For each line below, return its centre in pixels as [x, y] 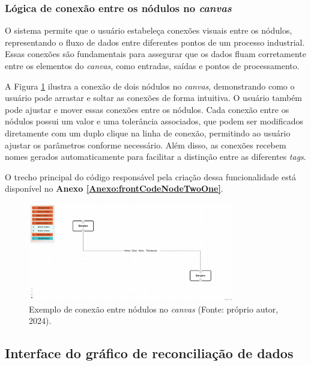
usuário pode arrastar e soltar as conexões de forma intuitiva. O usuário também [154, 98]
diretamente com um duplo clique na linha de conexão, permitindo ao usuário [148, 133]
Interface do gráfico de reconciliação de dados [149, 353]
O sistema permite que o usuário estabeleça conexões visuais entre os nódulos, [149, 30]
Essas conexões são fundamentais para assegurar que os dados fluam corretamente [155, 54]
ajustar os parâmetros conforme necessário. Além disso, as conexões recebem [146, 145]
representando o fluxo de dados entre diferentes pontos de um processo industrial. [155, 42]
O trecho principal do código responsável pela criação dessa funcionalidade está [151, 176]
